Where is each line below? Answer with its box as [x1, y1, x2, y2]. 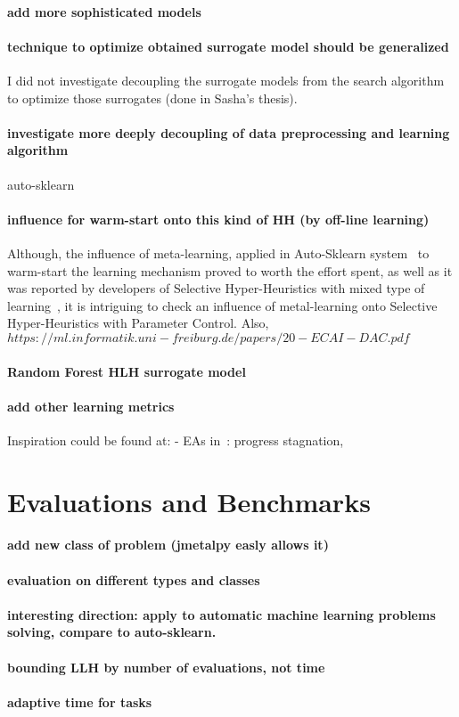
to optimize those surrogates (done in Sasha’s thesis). [7, 88, 298, 107]
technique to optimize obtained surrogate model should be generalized [7, 37, 449, 55]
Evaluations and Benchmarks [7, 483, 371, 519]
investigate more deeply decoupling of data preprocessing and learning [7, 123, 450, 142]
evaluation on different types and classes [7, 570, 260, 589]
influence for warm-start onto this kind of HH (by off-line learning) [7, 209, 430, 228]
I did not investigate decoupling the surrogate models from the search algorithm [7, 70, 445, 89]
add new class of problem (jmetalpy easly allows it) [7, 535, 329, 554]
